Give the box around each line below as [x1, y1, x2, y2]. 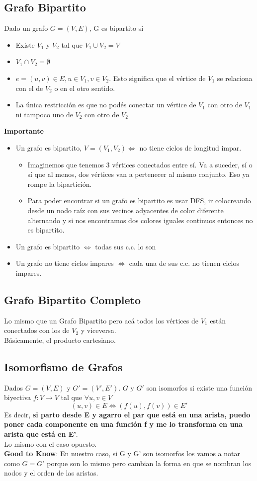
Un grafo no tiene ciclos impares [15, 258, 114, 268]
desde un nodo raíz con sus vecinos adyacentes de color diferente [27, 205, 224, 215]
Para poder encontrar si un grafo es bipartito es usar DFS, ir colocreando [27, 195, 251, 206]
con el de [15, 82, 43, 93]
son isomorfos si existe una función [146, 382, 252, 393]
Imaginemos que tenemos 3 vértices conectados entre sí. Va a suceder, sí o [27, 159, 253, 169]
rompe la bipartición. [27, 178, 92, 189]
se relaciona [217, 73, 253, 83]
